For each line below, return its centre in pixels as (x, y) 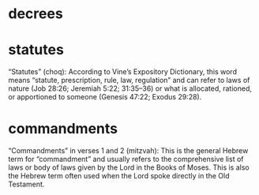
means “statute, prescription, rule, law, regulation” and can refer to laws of (129, 81)
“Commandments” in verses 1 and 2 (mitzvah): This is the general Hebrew (128, 151)
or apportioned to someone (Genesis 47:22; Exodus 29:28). (105, 97)
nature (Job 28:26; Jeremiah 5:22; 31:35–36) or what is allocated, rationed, (130, 88)
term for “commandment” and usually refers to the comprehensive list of (126, 159)
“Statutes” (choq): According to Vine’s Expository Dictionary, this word (122, 72)
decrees (36, 14)
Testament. (26, 184)
